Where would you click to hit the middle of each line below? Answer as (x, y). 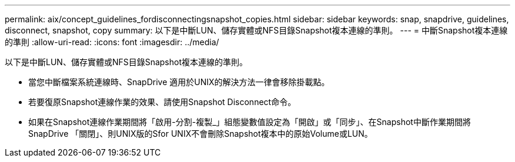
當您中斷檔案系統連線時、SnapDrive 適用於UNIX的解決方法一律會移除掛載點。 (179, 82)
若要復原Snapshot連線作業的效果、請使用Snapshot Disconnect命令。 (162, 102)
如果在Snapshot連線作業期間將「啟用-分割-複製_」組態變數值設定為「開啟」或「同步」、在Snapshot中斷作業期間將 (250, 122)
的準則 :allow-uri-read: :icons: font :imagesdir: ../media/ (112, 42)
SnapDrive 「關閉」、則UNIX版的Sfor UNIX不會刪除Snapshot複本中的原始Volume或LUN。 (200, 134)
